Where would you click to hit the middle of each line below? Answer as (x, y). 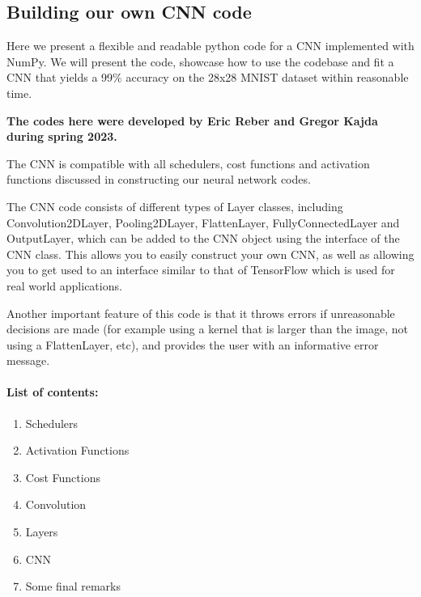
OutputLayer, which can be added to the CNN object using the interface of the (203, 238)
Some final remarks (73, 586)
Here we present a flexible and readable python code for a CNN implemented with (210, 46)
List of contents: (53, 392)
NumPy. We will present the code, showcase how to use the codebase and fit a (200, 61)
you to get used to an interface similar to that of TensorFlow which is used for (201, 270)
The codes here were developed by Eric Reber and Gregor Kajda (192, 120)
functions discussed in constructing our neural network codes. (159, 179)
